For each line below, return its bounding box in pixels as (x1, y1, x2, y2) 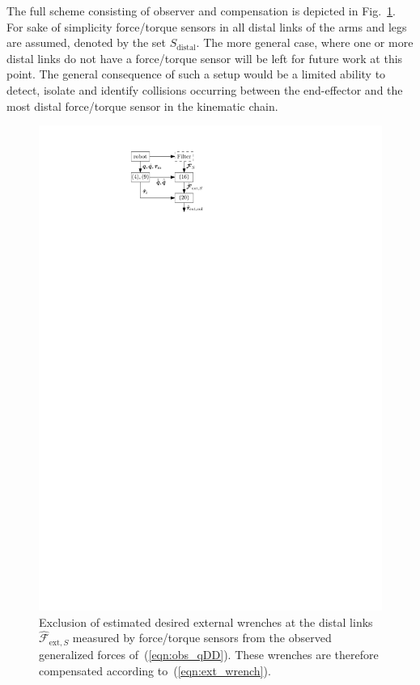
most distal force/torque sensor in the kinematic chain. (6, 97, 278, 114)
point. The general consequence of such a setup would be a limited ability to (6, 66, 386, 82)
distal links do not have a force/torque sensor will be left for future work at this (6, 49, 403, 66)
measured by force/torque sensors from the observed (72, 629, 332, 646)
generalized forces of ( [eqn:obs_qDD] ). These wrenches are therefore (39, 645, 379, 662)
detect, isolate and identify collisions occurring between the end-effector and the (6, 81, 403, 98)
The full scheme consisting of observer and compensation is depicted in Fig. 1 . (6, 2, 397, 19)
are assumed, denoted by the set (6, 34, 167, 51)
